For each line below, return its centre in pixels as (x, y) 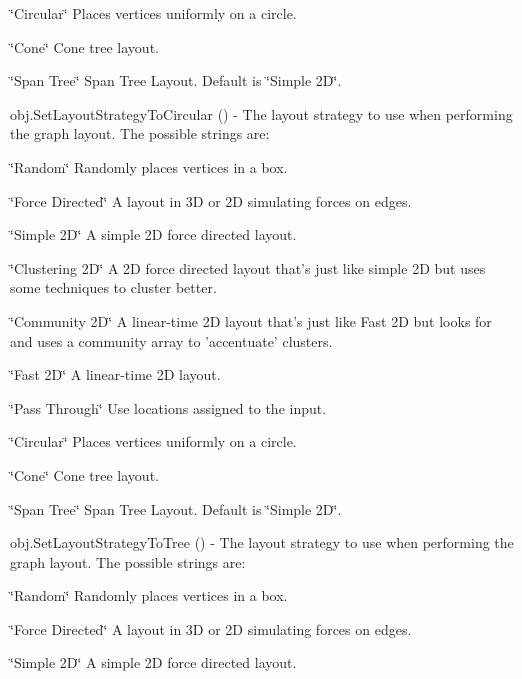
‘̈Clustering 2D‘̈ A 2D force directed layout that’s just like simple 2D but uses (248, 267)
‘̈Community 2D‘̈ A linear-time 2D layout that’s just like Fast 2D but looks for (251, 320)
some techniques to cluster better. (113, 287)
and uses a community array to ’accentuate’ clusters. (171, 340)
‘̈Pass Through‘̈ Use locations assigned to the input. (168, 407)
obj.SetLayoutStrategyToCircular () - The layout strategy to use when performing (261, 113)
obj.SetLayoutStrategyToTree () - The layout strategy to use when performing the (262, 542)
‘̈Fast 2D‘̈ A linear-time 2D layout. (115, 374)
